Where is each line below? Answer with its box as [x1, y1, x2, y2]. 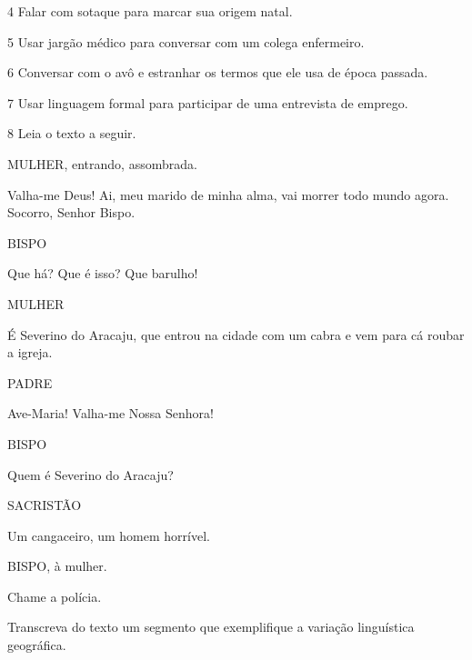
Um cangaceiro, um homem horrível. [7, 525, 210, 545]
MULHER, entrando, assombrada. [7, 154, 197, 173]
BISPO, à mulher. [7, 556, 107, 575]
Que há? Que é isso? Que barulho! [7, 264, 198, 283]
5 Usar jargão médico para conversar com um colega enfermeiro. [7, 32, 365, 51]
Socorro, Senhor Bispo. [7, 203, 136, 222]
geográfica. [7, 635, 66, 655]
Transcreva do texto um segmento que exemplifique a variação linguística [7, 617, 415, 636]
